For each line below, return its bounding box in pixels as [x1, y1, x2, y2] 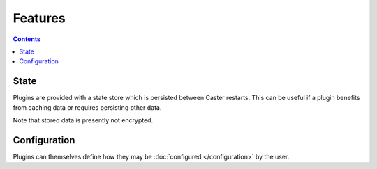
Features [13, 10, 66, 26]
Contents [13, 35, 41, 43]
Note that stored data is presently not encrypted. [13, 116, 154, 124]
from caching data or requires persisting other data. [13, 103, 162, 111]
